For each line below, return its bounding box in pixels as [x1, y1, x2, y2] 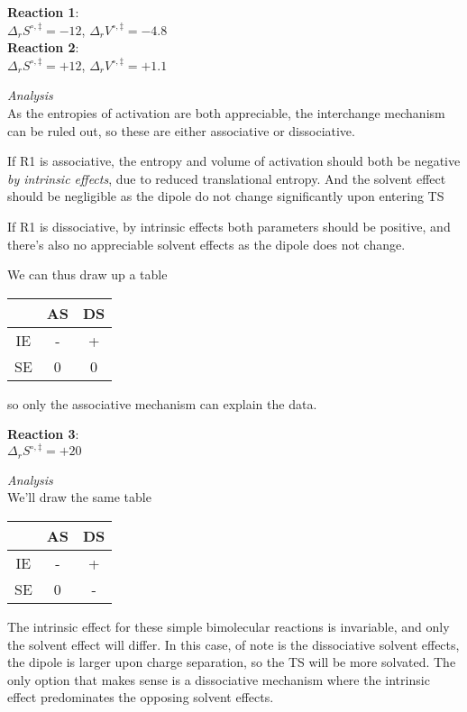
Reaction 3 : [7, 424, 79, 443]
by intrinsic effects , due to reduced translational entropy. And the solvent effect [7, 169, 446, 187]
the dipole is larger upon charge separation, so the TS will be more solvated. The [7, 653, 456, 671]
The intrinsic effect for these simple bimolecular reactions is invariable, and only [7, 617, 450, 636]
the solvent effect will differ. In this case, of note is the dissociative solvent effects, [7, 634, 460, 653]
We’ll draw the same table [7, 488, 151, 507]
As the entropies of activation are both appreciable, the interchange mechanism [7, 103, 445, 122]
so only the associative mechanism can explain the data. [7, 394, 317, 413]
